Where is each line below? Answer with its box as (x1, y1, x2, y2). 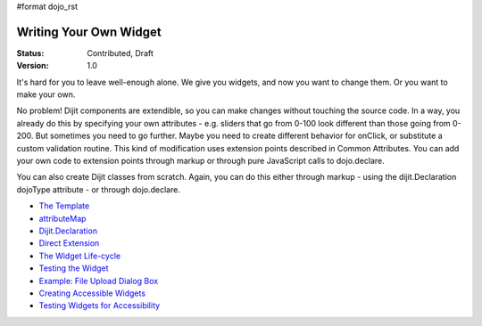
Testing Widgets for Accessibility (38, 300, 161, 311)
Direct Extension (38, 238, 100, 249)
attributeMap (38, 213, 87, 224)
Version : (16, 61, 49, 71)
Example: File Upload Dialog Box (38, 275, 159, 286)
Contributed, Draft (87, 47, 154, 58)
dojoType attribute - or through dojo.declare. (16, 183, 180, 195)
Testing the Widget (38, 263, 109, 273)
